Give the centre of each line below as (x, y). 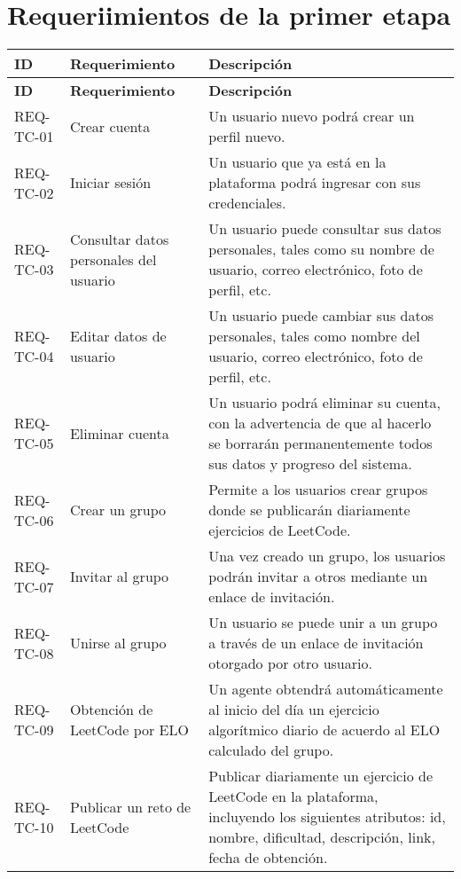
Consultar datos (119, 239)
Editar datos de (118, 336)
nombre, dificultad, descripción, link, (322, 837)
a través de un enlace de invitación (316, 643)
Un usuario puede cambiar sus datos (321, 316)
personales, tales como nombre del (314, 336)
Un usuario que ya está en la (297, 162)
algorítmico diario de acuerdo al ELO (324, 730)
